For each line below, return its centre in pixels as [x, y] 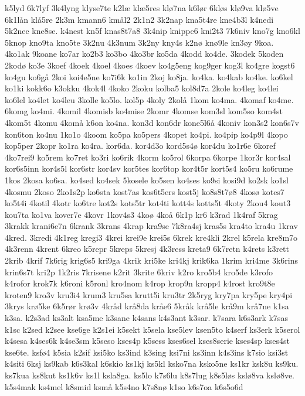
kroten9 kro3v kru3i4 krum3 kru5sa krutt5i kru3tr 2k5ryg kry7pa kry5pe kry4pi [149, 294]
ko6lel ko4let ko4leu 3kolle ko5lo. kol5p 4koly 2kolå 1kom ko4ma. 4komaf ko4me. [149, 99]
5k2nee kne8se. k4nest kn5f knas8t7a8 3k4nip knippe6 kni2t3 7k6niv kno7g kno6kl [152, 31]
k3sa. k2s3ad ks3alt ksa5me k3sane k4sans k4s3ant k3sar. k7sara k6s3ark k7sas [146, 318]
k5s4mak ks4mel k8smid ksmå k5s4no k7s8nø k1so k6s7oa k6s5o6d [124, 386]
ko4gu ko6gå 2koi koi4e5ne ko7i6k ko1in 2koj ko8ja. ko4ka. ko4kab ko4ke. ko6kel [149, 76]
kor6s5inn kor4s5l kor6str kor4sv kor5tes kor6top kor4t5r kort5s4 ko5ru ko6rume [149, 168]
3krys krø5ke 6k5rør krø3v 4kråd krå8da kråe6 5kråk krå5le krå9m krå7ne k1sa [147, 306]
